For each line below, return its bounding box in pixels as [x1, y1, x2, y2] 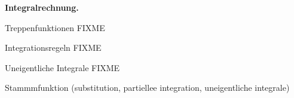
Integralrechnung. [5, 1, 79, 13]
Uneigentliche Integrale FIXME [5, 61, 120, 73]
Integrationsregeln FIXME [5, 41, 102, 54]
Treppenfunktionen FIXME [5, 21, 105, 33]
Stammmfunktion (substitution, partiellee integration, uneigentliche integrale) [5, 81, 290, 94]
